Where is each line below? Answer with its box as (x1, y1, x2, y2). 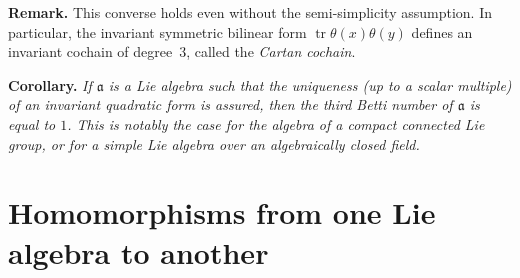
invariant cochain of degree (8, 41, 173, 62)
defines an (411, 21, 473, 42)
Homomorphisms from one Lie (8, 192, 436, 233)
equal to (8, 113, 56, 134)
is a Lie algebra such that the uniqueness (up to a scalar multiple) (108, 74, 512, 95)
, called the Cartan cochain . (186, 41, 356, 62)
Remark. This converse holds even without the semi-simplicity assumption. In (8, 2, 492, 22)
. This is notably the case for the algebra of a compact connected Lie (67, 113, 485, 134)
